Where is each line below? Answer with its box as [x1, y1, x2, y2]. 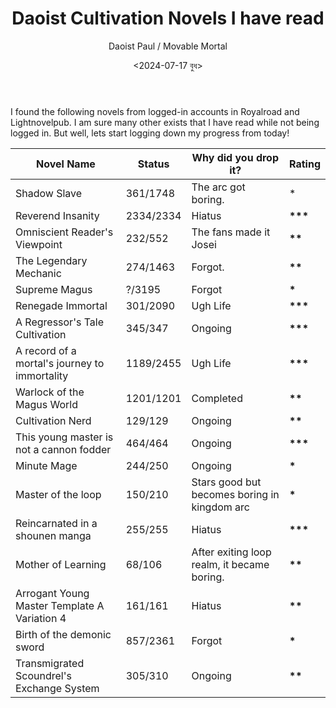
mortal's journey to [15, 356, 105, 370]
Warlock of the [15, 385, 85, 399]
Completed [191, 391, 243, 405]
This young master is [15, 430, 114, 444]
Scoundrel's [15, 668, 72, 682]
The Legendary [15, 253, 88, 267]
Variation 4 [15, 611, 67, 625]
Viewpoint [15, 237, 63, 251]
